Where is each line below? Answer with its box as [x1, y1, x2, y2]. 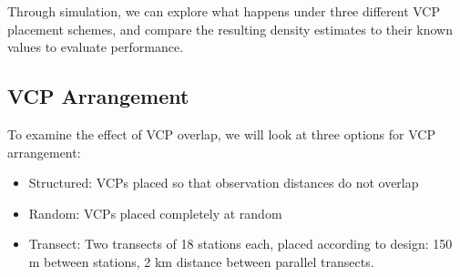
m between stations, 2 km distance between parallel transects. [28, 251, 374, 271]
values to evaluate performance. [7, 37, 184, 56]
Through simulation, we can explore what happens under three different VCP [7, 2, 441, 20]
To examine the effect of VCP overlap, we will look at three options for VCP [7, 124, 435, 143]
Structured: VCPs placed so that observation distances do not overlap [28, 173, 419, 192]
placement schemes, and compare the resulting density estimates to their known [7, 19, 453, 38]
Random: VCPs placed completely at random [28, 203, 282, 222]
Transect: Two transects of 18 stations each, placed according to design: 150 [28, 234, 453, 253]
